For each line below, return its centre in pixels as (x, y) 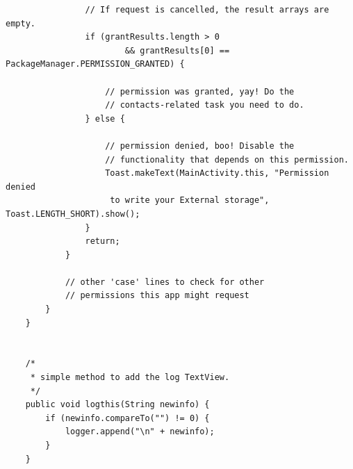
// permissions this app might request (157, 296)
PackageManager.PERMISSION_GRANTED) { (95, 64)
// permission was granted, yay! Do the (200, 91)
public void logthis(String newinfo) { (117, 405)
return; (102, 241)
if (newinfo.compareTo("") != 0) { (128, 418)
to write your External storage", (190, 200)
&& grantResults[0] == (177, 50)
